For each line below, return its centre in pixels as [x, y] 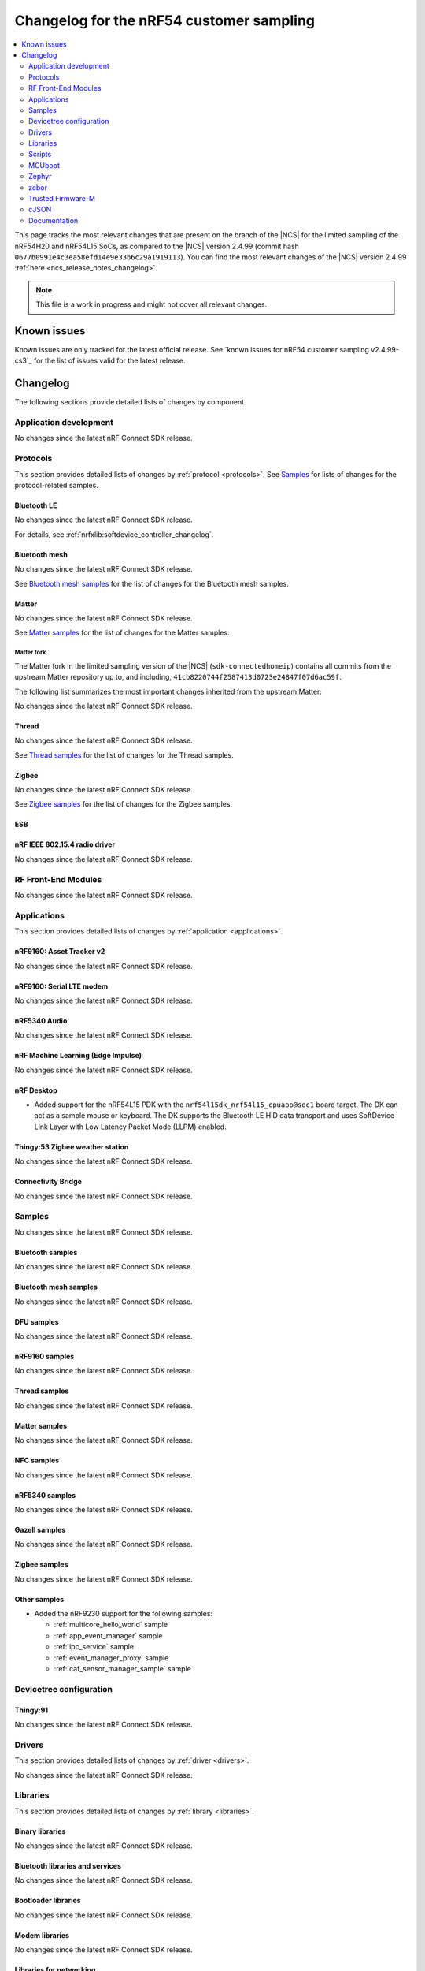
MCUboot [44, 165]
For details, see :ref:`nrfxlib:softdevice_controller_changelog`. [114, 534]
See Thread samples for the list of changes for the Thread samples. [124, 755]
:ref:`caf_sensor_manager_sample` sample [123, 1669]
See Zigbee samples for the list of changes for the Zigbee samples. [123, 804]
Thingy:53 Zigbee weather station [72, 1146]
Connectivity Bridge [48, 1182]
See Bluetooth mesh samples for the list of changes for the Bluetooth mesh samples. [152, 583]
